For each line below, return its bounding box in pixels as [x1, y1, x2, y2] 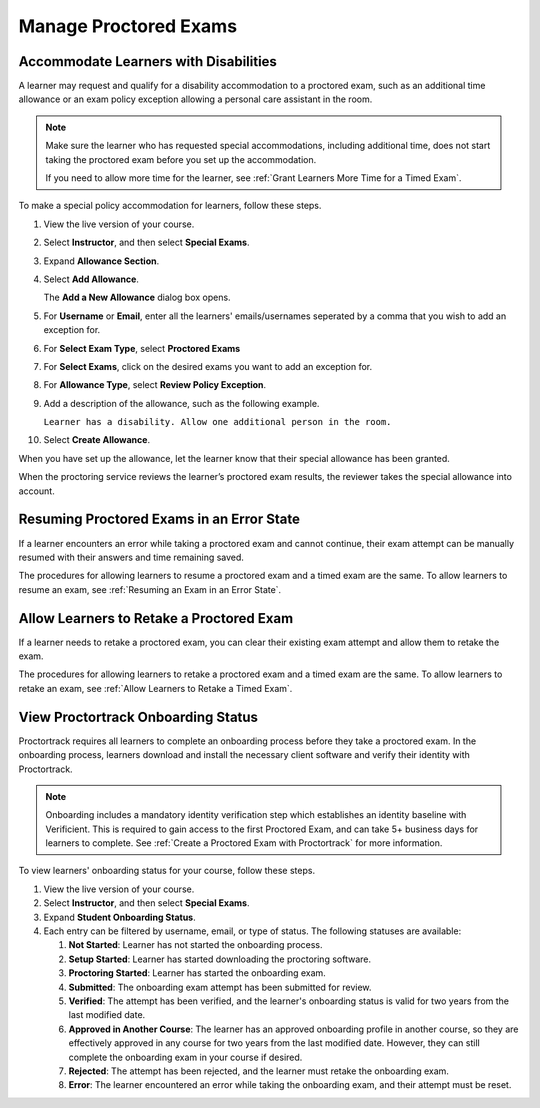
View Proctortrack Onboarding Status [18, 708, 259, 725]
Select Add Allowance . [43, 273, 140, 285]
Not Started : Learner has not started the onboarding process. [68, 939, 324, 951]
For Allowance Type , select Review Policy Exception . [43, 379, 267, 391]
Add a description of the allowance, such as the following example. [43, 397, 320, 409]
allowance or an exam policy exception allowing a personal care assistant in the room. [18, 93, 373, 105]
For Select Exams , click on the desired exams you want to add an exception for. [43, 360, 373, 372]
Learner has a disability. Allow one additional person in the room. [43, 416, 392, 428]
